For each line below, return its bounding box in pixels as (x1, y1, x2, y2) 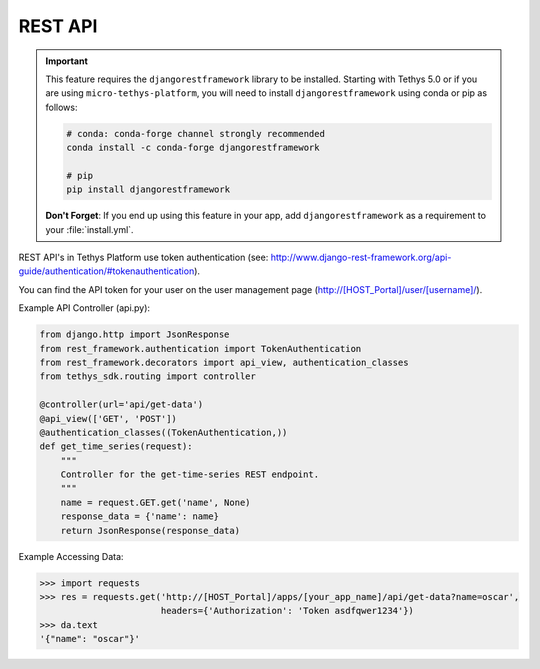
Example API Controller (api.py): (18, 302, 150, 314)
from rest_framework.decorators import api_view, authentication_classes (39, 356, 409, 368)
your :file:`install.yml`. (45, 223, 134, 235)
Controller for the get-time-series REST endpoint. (60, 469, 320, 480)
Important (45, 55, 89, 67)
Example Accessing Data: (18, 550, 124, 562)
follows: (45, 101, 78, 113)
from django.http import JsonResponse (39, 329, 230, 340)
